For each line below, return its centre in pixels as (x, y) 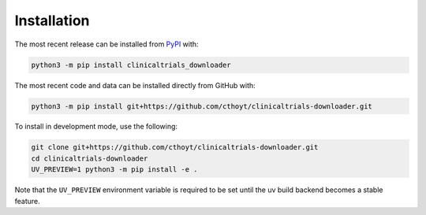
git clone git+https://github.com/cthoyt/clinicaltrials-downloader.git (175, 147)
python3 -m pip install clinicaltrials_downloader (131, 65)
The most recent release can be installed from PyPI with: (106, 44)
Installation (52, 20)
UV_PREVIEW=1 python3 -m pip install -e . (114, 170)
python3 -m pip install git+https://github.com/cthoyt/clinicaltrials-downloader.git (202, 106)
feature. (28, 201)
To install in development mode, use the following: (96, 127)
